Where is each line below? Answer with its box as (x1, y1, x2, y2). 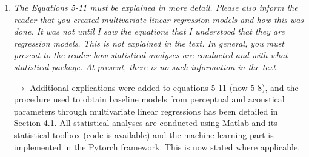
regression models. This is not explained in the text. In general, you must (13, 36, 285, 49)
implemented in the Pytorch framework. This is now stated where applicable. (13, 140, 301, 153)
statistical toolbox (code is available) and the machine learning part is (13, 128, 274, 141)
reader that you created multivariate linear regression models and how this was (13, 13, 304, 25)
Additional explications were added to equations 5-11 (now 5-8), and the (30, 81, 299, 93)
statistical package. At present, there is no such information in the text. (13, 60, 279, 73)
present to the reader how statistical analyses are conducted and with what (13, 48, 288, 61)
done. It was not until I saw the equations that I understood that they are (13, 25, 285, 38)
